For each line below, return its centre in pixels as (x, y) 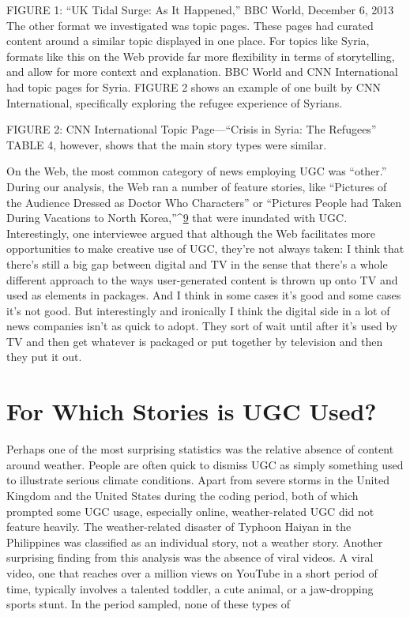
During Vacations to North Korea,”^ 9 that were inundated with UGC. (177, 218)
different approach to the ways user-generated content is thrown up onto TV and (202, 279)
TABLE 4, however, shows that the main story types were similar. (167, 144)
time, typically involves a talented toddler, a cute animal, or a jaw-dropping (190, 588)
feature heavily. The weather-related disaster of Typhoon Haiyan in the (179, 527)
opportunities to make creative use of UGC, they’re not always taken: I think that (205, 248)
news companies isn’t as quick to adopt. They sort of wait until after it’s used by (202, 326)
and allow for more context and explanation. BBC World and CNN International (202, 71)
